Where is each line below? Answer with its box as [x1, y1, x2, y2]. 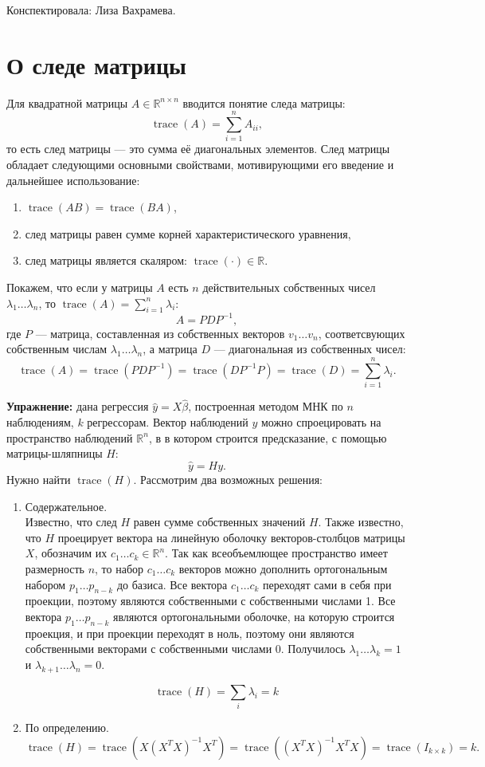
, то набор [95, 560, 144, 576]
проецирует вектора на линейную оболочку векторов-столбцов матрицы [57, 529, 405, 545]
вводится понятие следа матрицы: [182, 94, 346, 111]
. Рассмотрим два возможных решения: [133, 471, 323, 488]
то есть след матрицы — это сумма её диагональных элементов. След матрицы [6, 140, 390, 157]
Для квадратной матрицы [6, 94, 128, 111]
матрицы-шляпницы [6, 445, 103, 462]
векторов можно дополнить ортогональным [178, 560, 388, 576]
